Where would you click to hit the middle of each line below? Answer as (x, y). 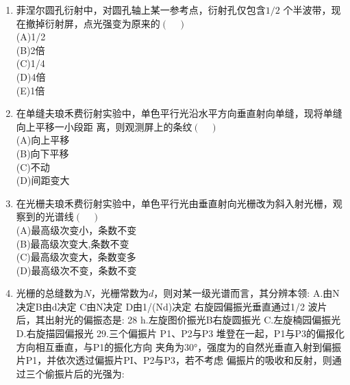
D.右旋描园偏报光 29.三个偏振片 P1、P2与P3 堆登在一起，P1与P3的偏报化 (180, 333)
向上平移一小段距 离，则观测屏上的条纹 (104, 126)
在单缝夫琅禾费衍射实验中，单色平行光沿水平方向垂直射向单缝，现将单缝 (179, 113)
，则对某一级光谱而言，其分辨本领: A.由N (247, 293)
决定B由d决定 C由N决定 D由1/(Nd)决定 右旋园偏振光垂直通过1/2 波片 (172, 306)
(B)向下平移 (42, 153)
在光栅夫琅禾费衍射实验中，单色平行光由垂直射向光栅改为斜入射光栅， (174, 203)
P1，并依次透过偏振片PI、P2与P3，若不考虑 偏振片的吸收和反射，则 (179, 360)
